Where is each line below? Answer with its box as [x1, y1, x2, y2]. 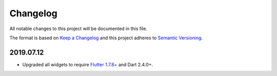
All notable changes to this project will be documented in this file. [9, 26, 148, 32]
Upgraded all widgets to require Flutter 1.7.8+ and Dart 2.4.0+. [22, 61, 153, 67]
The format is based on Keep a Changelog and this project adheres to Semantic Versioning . [9, 35, 203, 41]
